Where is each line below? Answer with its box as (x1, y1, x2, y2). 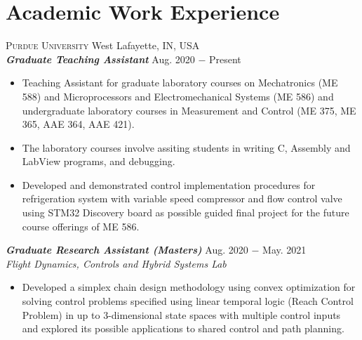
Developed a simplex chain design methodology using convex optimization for (22, 280, 356, 294)
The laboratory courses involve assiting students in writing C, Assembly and (22, 140, 351, 155)
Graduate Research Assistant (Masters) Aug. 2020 (6, 242, 248, 257)
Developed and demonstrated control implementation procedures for (22, 177, 316, 192)
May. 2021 (262, 242, 307, 257)
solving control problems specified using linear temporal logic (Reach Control (22, 294, 354, 308)
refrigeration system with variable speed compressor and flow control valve (22, 191, 342, 206)
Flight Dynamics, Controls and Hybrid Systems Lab (6, 256, 227, 270)
